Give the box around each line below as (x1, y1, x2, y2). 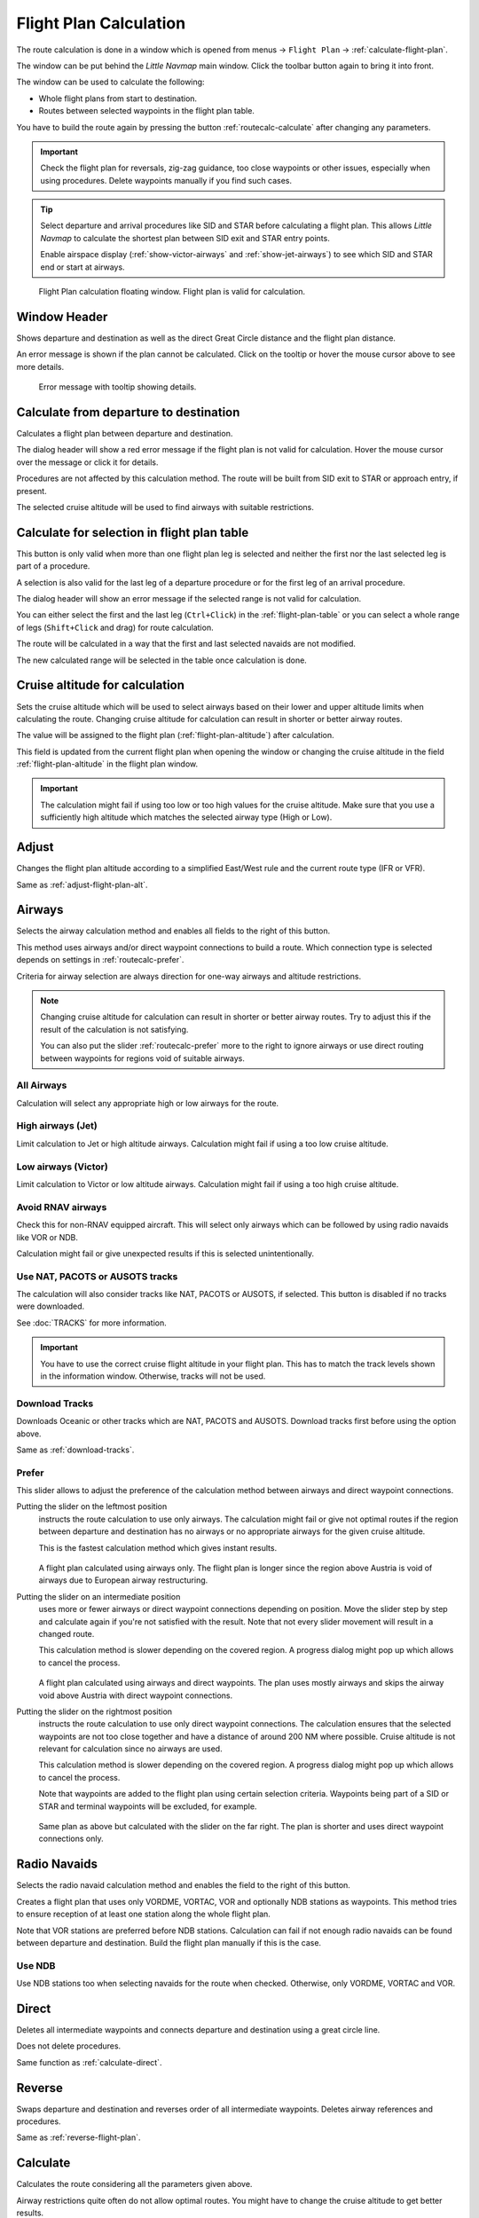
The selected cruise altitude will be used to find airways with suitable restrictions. (16, 501, 314, 512)
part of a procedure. (16, 561, 90, 571)
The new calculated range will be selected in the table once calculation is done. (16, 655, 308, 665)
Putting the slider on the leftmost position (16, 1501, 168, 1512)
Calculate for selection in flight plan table (16, 524, 249, 540)
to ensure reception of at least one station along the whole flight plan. (16, 1908, 271, 1920)
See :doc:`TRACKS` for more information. (16, 1317, 168, 1328)
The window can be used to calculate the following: (16, 76, 205, 88)
